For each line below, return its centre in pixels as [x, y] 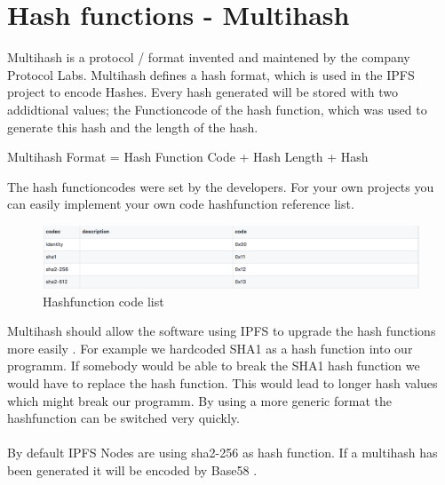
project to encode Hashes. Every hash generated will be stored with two [203, 92]
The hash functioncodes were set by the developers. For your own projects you [221, 186]
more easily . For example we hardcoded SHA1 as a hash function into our [210, 348]
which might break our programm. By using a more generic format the [199, 400]
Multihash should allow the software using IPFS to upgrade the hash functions [222, 331]
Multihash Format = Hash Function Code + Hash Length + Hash [188, 157]
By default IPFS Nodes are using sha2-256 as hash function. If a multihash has [222, 453]
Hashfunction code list [103, 301]
